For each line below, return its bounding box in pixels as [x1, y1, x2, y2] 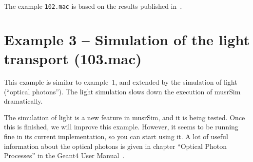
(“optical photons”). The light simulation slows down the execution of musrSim [4, 86, 241, 96]
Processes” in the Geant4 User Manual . [4, 150, 125, 161]
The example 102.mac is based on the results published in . [4, 1, 182, 11]
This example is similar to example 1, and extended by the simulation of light [4, 76, 237, 87]
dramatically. [4, 96, 43, 106]
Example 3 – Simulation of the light [4, 29, 250, 49]
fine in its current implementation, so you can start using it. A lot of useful [4, 131, 228, 141]
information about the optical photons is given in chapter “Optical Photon [4, 141, 227, 151]
